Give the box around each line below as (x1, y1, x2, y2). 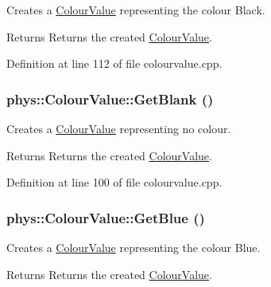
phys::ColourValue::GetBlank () (6, 88, 214, 108)
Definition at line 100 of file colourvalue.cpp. (6, 174, 223, 191)
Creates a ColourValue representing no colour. (6, 120, 231, 136)
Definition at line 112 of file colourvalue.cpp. (6, 55, 223, 72)
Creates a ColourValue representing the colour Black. (6, 2, 265, 18)
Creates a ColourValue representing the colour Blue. (6, 239, 261, 255)
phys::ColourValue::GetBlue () (6, 207, 205, 227)
